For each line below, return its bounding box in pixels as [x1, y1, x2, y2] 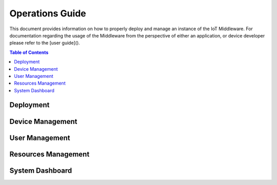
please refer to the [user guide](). [9, 40, 81, 46]
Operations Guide [9, 8, 87, 19]
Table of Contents [9, 49, 49, 55]
